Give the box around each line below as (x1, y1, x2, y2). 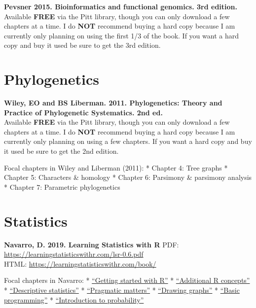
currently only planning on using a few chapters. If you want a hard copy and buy (4, 136, 252, 146)
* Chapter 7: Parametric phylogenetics (4, 181, 120, 192)
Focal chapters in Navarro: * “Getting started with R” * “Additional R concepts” (4, 275, 250, 285)
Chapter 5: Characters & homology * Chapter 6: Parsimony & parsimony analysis (4, 172, 252, 182)
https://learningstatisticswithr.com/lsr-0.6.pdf (4, 249, 144, 259)
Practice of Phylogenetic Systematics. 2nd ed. (4, 107, 163, 117)
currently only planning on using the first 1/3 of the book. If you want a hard (4, 30, 239, 40)
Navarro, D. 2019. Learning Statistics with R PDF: (4, 239, 179, 249)
